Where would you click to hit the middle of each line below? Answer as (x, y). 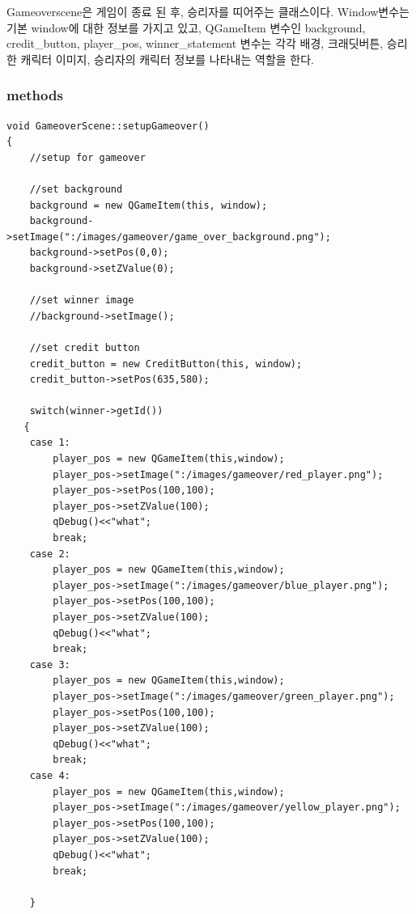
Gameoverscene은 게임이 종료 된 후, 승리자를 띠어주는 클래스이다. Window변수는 (208, 11)
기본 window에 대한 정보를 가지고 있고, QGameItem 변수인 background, (186, 27)
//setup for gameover (87, 157)
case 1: (50, 443)
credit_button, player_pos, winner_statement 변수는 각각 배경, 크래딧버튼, (195, 43)
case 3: (50, 664)
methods (35, 95)
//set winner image (82, 300)
